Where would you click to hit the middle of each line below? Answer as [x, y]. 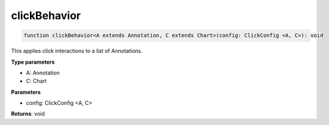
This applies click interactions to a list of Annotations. [77, 51]
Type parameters [33, 62]
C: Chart [36, 81]
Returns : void [28, 114]
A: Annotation [43, 73]
